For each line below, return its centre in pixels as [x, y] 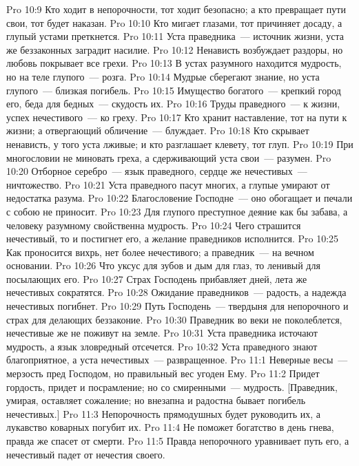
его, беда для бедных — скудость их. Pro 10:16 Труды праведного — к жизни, [173, 104]
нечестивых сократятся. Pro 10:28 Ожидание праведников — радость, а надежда [176, 292]
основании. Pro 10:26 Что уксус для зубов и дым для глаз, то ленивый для [163, 265]
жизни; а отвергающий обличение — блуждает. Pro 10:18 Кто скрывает [158, 130]
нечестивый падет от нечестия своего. [86, 454]
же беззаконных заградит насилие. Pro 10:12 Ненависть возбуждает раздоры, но [175, 49]
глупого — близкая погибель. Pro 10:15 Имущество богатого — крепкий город [174, 90]
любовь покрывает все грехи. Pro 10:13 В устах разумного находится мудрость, [174, 63]
